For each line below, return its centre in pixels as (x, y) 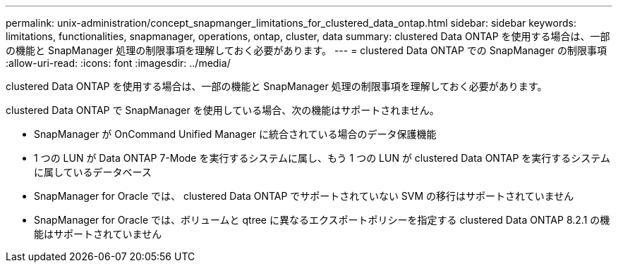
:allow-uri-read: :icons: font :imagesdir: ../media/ (118, 63)
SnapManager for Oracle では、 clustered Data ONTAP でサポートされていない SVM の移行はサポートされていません (304, 196)
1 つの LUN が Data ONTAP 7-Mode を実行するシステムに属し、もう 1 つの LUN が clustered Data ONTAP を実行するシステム (322, 158)
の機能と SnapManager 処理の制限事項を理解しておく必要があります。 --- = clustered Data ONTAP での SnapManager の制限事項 (307, 50)
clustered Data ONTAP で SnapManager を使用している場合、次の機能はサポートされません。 (223, 110)
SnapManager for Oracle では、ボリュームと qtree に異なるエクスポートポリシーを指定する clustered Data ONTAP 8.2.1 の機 (322, 220)
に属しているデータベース (93, 172)
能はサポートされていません (98, 234)
